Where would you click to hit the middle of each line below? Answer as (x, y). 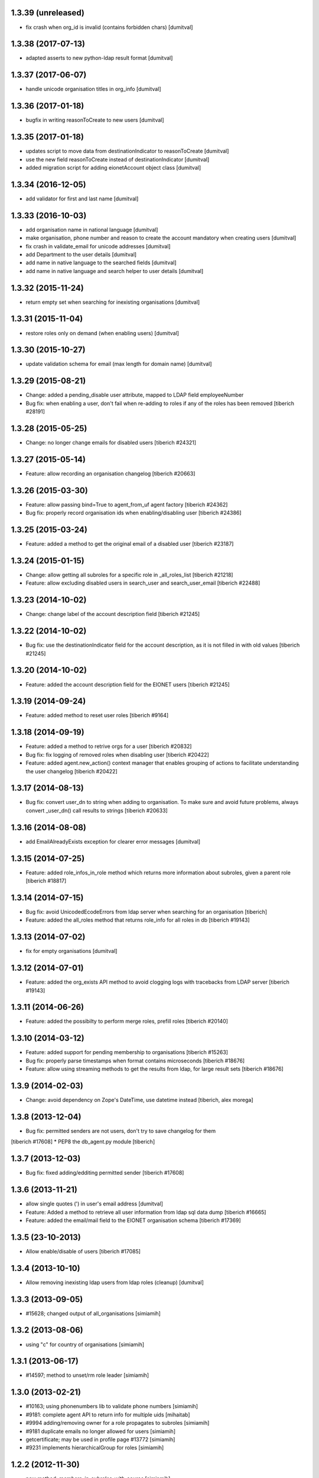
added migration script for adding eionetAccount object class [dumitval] (113, 167)
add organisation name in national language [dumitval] (92, 229)
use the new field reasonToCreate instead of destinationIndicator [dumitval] (118, 159)
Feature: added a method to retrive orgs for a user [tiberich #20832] (109, 746)
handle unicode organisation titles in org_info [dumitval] (93, 89)
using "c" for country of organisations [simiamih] (85, 1344)
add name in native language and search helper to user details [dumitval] (115, 271)
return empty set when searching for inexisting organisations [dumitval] (113, 302)
